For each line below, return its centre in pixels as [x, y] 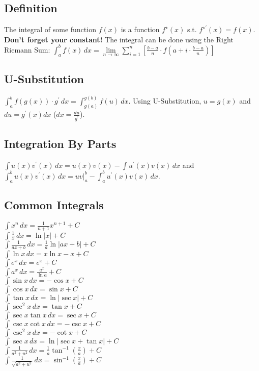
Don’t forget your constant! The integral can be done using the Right [119, 39]
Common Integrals [54, 204]
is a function [140, 29]
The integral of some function [50, 29]
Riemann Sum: [27, 49]
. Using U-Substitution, [165, 101]
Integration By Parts [60, 144]
